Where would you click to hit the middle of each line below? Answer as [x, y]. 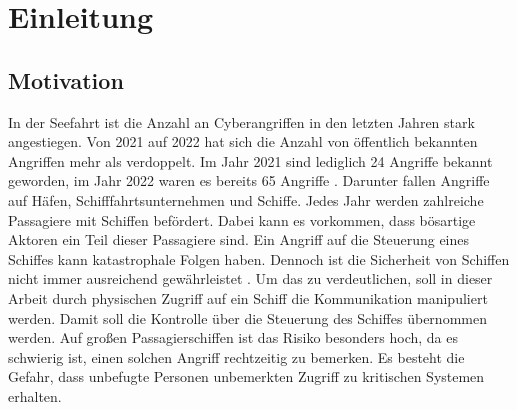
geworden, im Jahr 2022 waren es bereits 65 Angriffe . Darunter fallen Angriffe [249, 180]
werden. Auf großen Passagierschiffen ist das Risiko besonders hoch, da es [233, 337]
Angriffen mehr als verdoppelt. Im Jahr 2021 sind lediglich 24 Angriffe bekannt [250, 160]
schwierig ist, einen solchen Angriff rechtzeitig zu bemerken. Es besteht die [236, 356]
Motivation [66, 79]
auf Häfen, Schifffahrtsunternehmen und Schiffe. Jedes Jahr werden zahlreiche [246, 199]
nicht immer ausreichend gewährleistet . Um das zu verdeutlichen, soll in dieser [250, 278]
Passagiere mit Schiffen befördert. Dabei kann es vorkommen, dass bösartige [242, 219]
